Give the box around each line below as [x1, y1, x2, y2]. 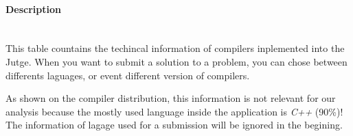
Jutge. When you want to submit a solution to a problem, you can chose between [5, 54, 348, 68]
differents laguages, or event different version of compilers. [5, 68, 250, 82]
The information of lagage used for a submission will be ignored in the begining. [5, 118, 343, 132]
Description [5, 1, 62, 16]
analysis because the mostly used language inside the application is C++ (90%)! [5, 104, 343, 118]
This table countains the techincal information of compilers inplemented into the [5, 41, 345, 55]
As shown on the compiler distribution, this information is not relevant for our [5, 91, 336, 105]
